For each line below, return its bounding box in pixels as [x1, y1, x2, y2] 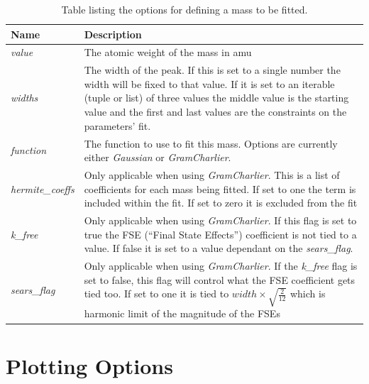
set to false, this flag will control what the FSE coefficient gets [84, 272, 356, 287]
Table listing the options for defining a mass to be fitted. [61, 2, 308, 16]
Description [84, 26, 142, 41]
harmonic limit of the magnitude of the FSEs [84, 306, 280, 321]
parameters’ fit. [84, 118, 151, 133]
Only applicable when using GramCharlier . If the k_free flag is [84, 258, 358, 273]
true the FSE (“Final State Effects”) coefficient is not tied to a [84, 226, 357, 241]
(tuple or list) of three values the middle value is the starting [84, 90, 349, 105]
